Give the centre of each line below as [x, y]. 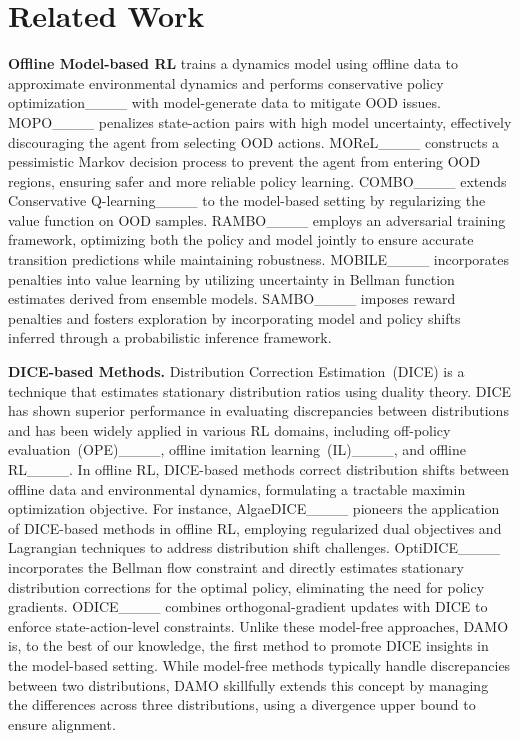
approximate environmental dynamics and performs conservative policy [226, 82]
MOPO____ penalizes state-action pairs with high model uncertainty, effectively [260, 121]
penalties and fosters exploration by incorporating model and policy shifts [234, 317]
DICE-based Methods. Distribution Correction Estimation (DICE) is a [236, 371]
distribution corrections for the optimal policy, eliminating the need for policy [246, 586]
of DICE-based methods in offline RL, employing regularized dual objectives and [255, 527]
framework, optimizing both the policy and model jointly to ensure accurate [241, 239]
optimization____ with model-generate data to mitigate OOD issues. [224, 102]
